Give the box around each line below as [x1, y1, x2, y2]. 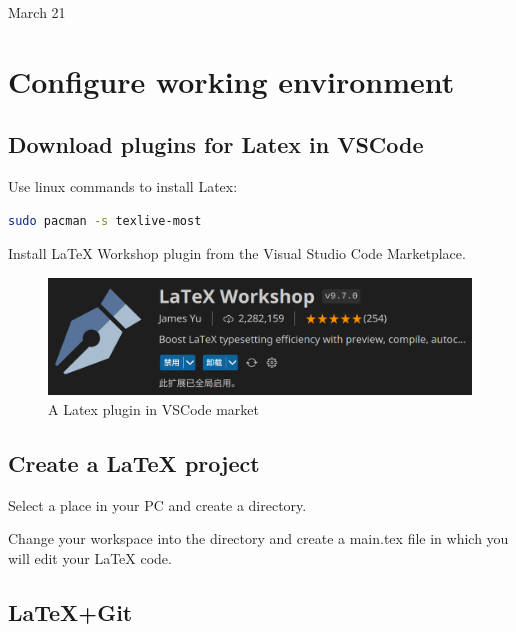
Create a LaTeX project [8, 447, 260, 478]
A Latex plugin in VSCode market [48, 398, 260, 419]
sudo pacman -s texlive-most [8, 213, 202, 228]
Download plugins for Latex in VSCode [8, 129, 424, 160]
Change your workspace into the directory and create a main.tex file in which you [8, 528, 509, 549]
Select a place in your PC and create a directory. [8, 494, 307, 515]
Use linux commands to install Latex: [8, 176, 238, 197]
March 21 [8, 2, 66, 22]
